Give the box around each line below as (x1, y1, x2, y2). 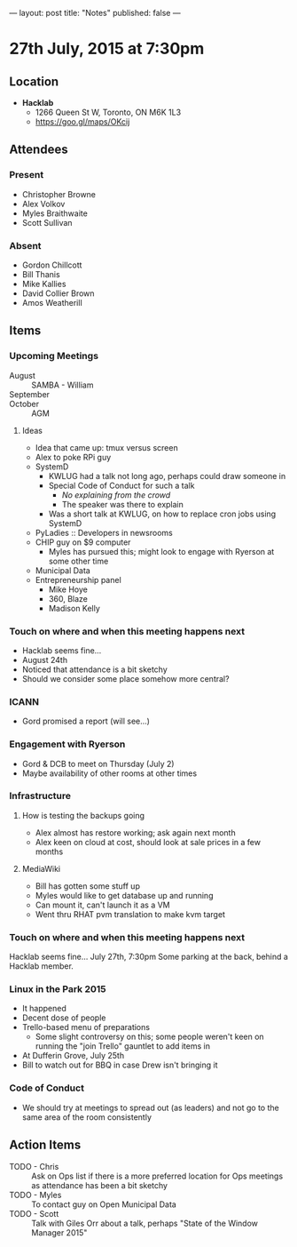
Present (9, 169, 44, 181)
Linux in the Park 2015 (9, 983, 106, 995)
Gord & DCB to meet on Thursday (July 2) (21, 758, 175, 769)
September (9, 388, 51, 399)
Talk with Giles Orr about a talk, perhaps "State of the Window (31, 1218, 259, 1228)
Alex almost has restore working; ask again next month (35, 827, 237, 838)
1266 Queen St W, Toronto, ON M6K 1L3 (35, 107, 182, 117)
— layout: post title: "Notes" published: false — (9, 8, 181, 18)
